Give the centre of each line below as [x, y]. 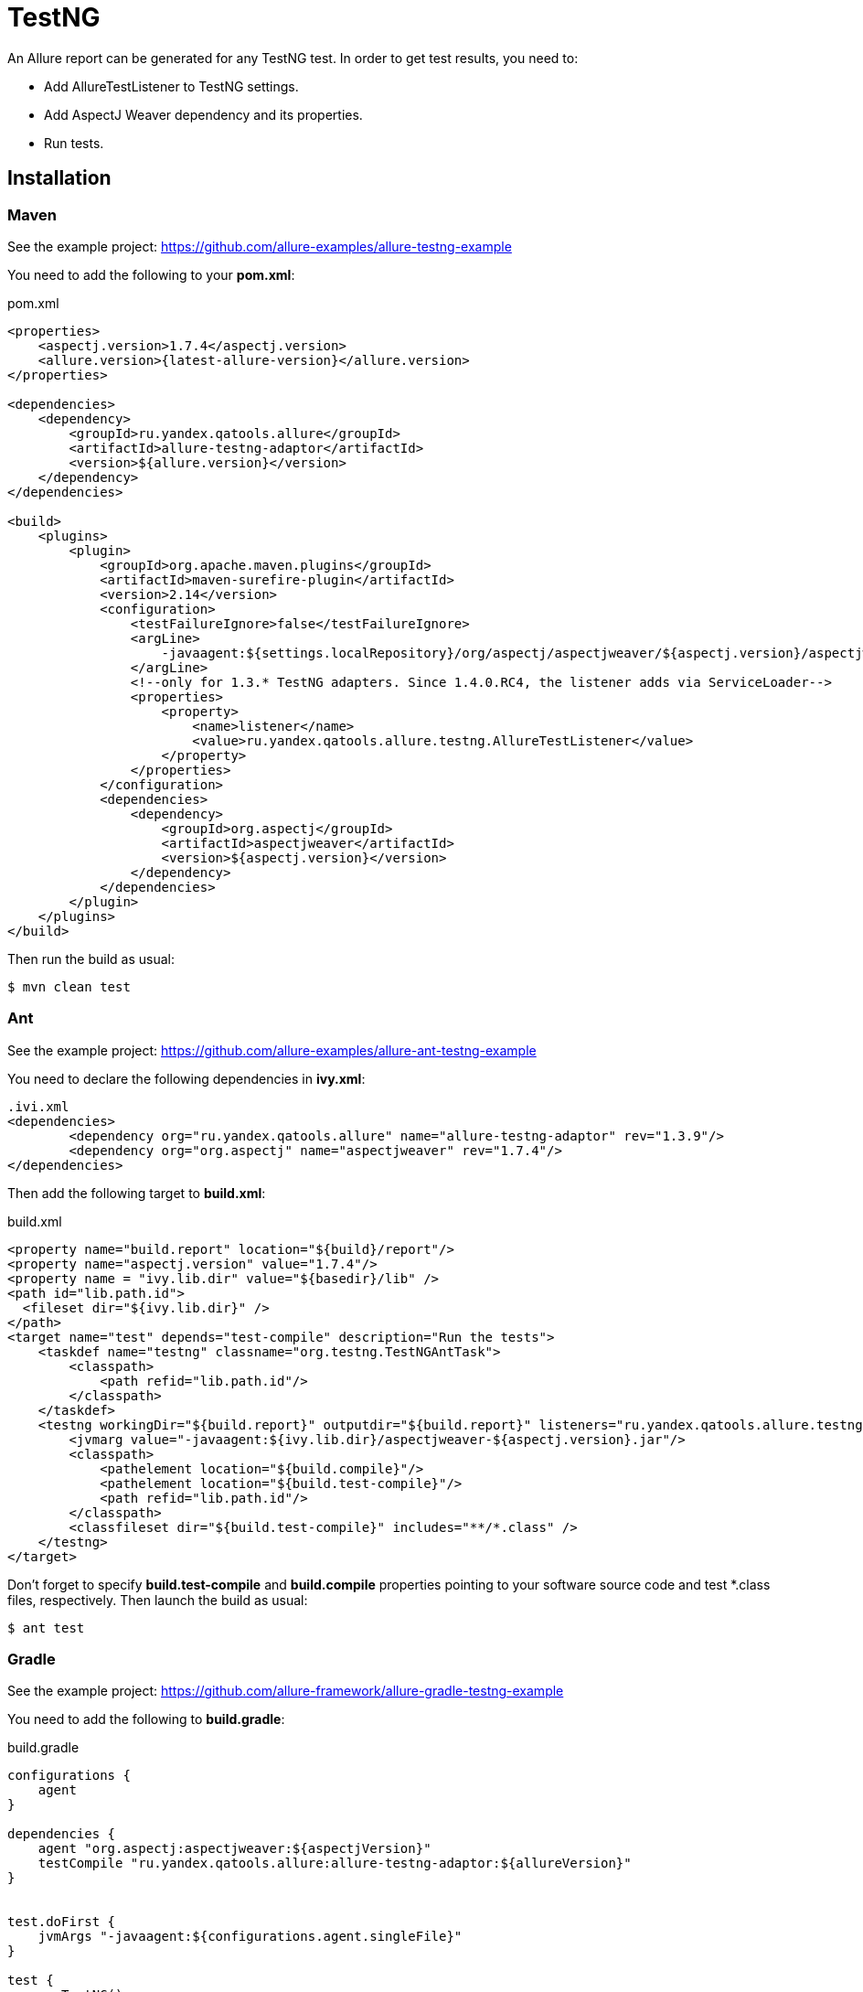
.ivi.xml [38, 1106]
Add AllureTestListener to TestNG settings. [171, 86]
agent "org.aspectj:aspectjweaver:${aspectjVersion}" [234, 1849]
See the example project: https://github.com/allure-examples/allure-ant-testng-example [272, 1050]
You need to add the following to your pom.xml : [151, 274]
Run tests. [74, 143]
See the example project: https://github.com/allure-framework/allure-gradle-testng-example [286, 1691]
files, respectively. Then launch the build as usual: [158, 1600]
